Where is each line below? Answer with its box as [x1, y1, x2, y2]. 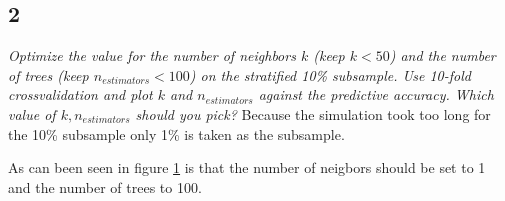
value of [8, 103, 56, 124]
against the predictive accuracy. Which [258, 84, 494, 105]
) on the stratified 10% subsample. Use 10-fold [189, 64, 471, 85]
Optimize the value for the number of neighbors [8, 45, 296, 66]
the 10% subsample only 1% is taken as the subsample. [8, 123, 345, 144]
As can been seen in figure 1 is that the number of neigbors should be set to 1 [8, 157, 486, 178]
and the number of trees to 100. [8, 176, 202, 197]
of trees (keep [8, 64, 89, 85]
